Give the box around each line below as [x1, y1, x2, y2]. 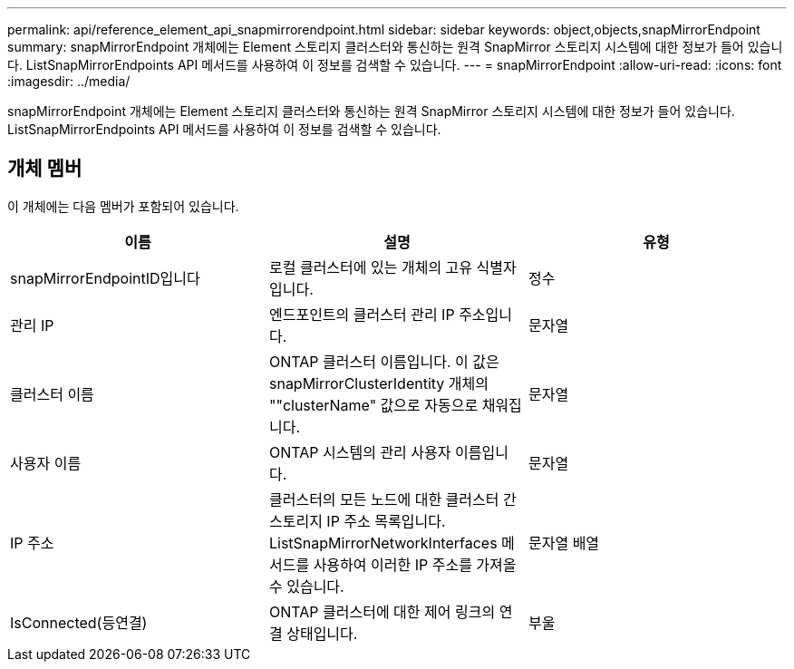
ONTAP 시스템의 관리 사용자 [268, 442, 451, 461]
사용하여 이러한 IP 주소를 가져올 [313, 555, 517, 574]
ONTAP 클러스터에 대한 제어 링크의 [268, 602, 496, 621]
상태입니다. [286, 624, 358, 643]
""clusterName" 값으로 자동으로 [268, 395, 479, 414]
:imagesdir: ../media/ [7, 73, 131, 89]
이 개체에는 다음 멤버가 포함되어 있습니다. [7, 198, 239, 214]
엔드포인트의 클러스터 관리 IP [268, 305, 455, 324]
